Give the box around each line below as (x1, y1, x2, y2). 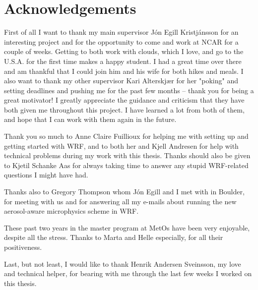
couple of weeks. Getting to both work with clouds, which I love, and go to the (4, 46, 244, 57)
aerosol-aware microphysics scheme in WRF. (4, 206, 139, 216)
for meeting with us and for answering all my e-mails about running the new (4, 196, 237, 206)
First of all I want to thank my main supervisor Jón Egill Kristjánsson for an (4, 27, 239, 37)
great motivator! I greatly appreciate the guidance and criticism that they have (4, 95, 245, 105)
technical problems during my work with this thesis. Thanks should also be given (4, 150, 251, 161)
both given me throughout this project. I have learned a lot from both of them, (4, 104, 245, 115)
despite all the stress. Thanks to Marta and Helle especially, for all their (4, 232, 223, 242)
